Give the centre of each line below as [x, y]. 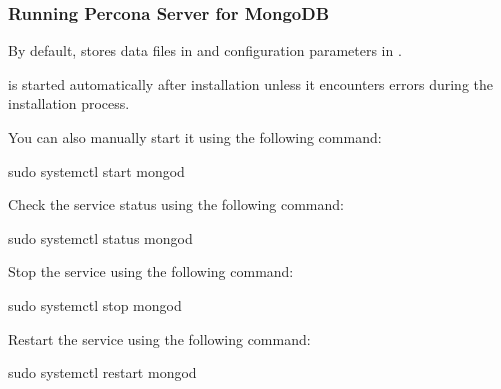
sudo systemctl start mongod [96, 170]
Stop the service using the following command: [151, 271]
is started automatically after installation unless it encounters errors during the [251, 83]
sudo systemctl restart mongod [102, 372]
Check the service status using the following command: [176, 204]
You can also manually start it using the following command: [195, 137]
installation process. [69, 103]
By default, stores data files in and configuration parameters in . [205, 50]
